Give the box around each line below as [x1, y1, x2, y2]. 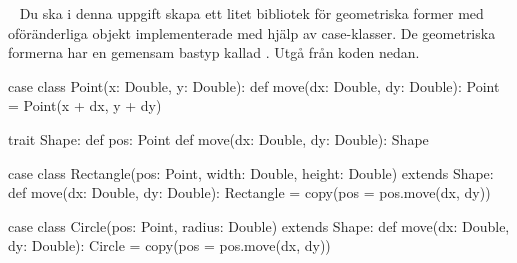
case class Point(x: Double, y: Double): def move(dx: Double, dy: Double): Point [8, 75, 500, 96]
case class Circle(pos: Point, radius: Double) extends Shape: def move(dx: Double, [8, 215, 510, 236]
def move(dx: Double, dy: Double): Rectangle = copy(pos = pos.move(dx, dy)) [8, 182, 491, 203]
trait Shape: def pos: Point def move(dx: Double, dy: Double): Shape [8, 128, 429, 149]
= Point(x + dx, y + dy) [8, 95, 162, 116]
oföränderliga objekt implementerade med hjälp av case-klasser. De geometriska [8, 22, 496, 43]
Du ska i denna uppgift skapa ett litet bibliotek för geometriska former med [19, 3, 484, 23]
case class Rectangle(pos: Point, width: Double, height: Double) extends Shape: [8, 162, 494, 183]
